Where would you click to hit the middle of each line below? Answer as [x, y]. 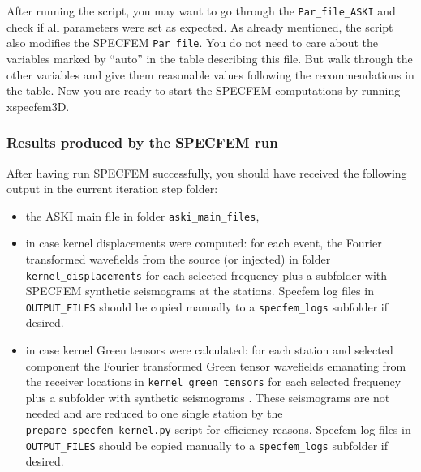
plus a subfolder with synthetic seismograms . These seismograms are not [208, 397]
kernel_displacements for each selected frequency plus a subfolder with [206, 275]
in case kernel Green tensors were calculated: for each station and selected [209, 350]
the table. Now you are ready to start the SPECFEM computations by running [204, 90]
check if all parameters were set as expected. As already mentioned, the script [200, 26]
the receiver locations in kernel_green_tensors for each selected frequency [213, 382]
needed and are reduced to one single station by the [154, 413]
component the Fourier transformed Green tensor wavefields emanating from [216, 365]
